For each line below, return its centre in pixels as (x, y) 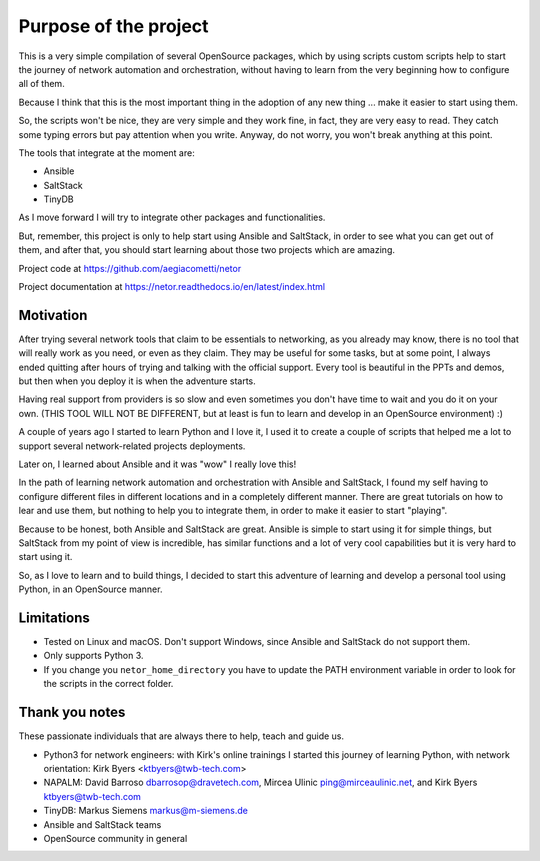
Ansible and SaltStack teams (102, 824)
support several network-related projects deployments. (132, 446)
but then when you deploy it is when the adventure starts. (137, 381)
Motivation (53, 315)
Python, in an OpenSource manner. (90, 589)
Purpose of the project (113, 26)
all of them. (41, 84)
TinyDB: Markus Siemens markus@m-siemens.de (146, 811)
